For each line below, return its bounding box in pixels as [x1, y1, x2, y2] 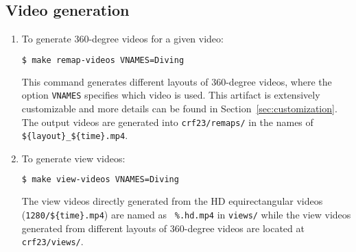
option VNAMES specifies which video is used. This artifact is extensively [21, 88, 320, 102]
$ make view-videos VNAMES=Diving [21, 175, 179, 185]
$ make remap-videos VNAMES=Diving [21, 55, 185, 65]
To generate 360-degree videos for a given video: [21, 32, 224, 46]
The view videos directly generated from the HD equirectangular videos [21, 194, 323, 208]
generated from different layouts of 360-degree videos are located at [21, 220, 305, 235]
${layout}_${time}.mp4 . [21, 128, 128, 142]
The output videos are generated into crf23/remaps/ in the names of [21, 114, 313, 129]
